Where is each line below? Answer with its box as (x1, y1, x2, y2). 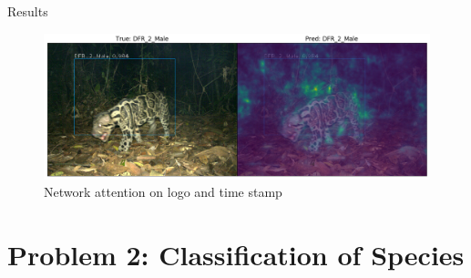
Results (7, 2, 48, 20)
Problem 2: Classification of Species (7, 236, 465, 273)
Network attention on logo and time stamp (44, 182, 282, 201)
